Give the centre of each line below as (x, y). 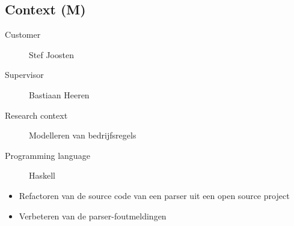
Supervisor (24, 75)
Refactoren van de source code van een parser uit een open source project (154, 195)
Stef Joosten (51, 54)
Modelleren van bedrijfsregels (83, 135)
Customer (23, 34)
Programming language (47, 155)
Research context (36, 115)
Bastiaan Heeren (59, 94)
